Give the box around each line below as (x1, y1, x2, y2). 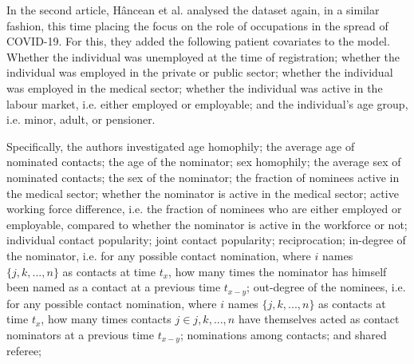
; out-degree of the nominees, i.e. (246, 279, 406, 295)
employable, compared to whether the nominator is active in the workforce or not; (6, 216, 408, 232)
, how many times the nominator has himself (168, 263, 387, 279)
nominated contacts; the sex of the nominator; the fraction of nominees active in (6, 168, 400, 185)
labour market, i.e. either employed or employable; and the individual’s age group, (6, 95, 408, 112)
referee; (6, 342, 42, 359)
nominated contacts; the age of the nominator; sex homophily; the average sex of (6, 153, 401, 170)
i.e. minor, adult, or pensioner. (6, 111, 156, 128)
